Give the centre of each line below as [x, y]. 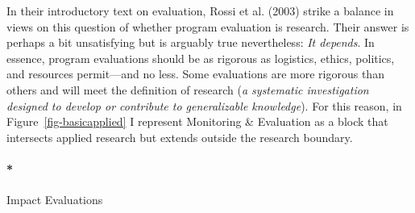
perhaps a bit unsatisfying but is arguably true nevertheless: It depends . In [191, 42]
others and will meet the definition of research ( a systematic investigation [188, 89]
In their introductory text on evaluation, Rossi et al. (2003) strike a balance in [200, 10]
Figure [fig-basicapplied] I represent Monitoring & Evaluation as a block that [197, 121]
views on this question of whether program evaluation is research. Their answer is [208, 26]
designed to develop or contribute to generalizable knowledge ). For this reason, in [204, 105]
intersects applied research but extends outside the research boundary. [180, 137]
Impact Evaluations [55, 200]
